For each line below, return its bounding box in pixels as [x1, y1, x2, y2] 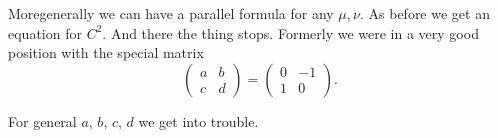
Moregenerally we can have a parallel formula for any [8, 3, 334, 23]
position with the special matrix [8, 42, 204, 63]
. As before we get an [359, 3, 490, 23]
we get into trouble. [138, 110, 259, 131]
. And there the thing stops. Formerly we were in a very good [102, 22, 479, 43]
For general [8, 110, 77, 131]
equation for [8, 22, 82, 43]
